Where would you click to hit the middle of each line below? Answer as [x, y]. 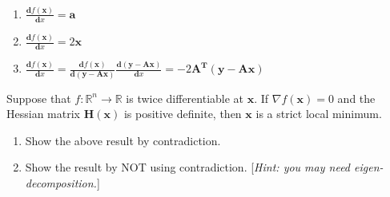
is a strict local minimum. [319, 114]
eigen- [369, 167]
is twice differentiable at [185, 98]
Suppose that [39, 98]
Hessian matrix [43, 114]
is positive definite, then [183, 114]
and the [356, 98]
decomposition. [61, 182]
